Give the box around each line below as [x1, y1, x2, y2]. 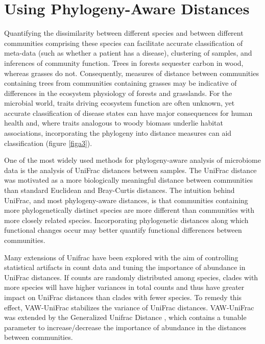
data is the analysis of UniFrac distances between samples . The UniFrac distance [4, 164, 257, 175]
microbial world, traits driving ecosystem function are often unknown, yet [4, 97, 235, 108]
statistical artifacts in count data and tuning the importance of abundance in [4, 262, 246, 273]
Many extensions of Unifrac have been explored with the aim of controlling [4, 252, 238, 262]
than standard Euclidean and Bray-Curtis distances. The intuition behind [4, 185, 235, 195]
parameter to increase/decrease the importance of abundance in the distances [4, 322, 247, 332]
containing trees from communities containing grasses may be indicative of [4, 78, 237, 88]
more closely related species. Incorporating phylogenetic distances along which [4, 214, 249, 225]
